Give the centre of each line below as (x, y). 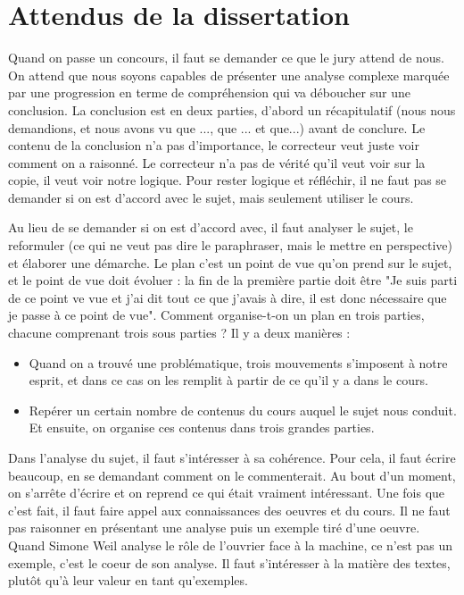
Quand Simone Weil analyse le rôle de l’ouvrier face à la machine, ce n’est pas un (231, 545)
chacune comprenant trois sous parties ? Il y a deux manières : (179, 333)
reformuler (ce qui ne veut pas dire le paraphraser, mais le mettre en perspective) (231, 245)
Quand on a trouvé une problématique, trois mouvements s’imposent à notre (238, 362)
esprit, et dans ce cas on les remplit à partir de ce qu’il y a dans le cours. (228, 380)
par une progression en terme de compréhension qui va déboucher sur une (209, 92)
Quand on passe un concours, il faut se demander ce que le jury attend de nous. (226, 58)
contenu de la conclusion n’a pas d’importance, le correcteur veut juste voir (214, 145)
